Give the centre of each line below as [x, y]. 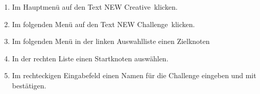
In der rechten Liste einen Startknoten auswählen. [90, 58]
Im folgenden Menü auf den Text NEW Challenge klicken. [103, 24]
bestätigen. [29, 85]
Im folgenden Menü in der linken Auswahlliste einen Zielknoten [111, 41]
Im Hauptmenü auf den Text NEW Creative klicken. [95, 7]
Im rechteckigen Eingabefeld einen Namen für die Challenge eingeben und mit [134, 75]
